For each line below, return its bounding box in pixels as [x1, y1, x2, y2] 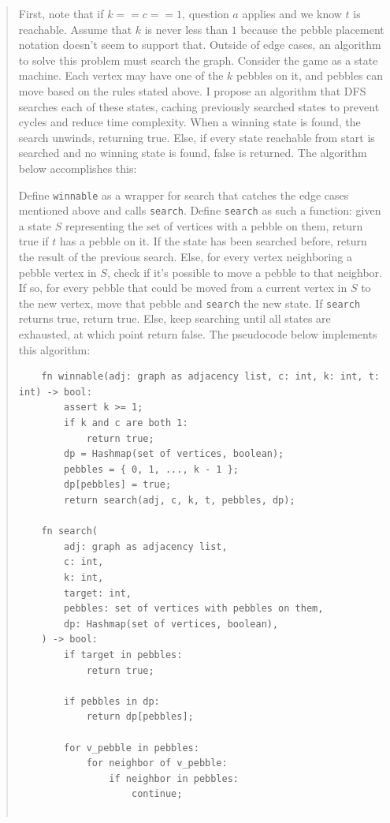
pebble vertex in [18, 264, 97, 280]
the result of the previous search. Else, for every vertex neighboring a [18, 249, 352, 265]
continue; [131, 788, 183, 800]
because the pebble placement [240, 21, 384, 37]
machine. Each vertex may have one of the [18, 67, 224, 84]
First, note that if [18, 6, 104, 21]
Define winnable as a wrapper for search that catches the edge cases [18, 186, 349, 203]
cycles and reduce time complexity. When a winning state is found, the [18, 114, 361, 130]
